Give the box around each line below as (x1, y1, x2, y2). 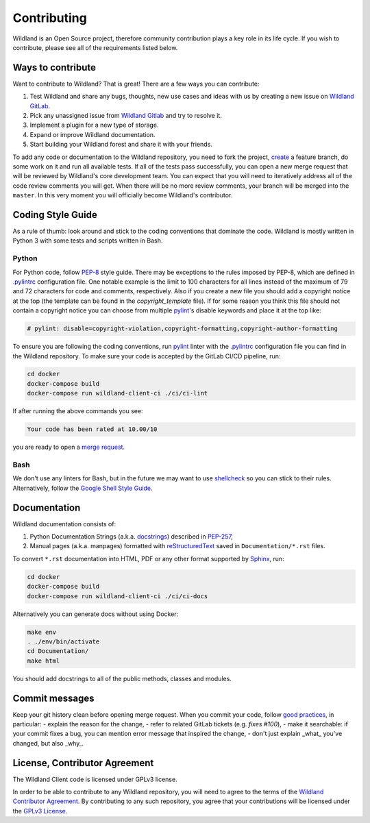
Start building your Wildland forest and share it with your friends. (29, 140, 212, 149)
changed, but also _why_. (12, 739, 84, 747)
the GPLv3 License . (12, 807, 68, 815)
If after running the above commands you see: (12, 407, 143, 415)
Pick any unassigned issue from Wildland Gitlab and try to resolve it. (29, 112, 222, 120)
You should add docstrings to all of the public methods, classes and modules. (12, 674, 232, 683)
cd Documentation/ (27, 648, 89, 655)
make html (27, 656, 60, 665)
